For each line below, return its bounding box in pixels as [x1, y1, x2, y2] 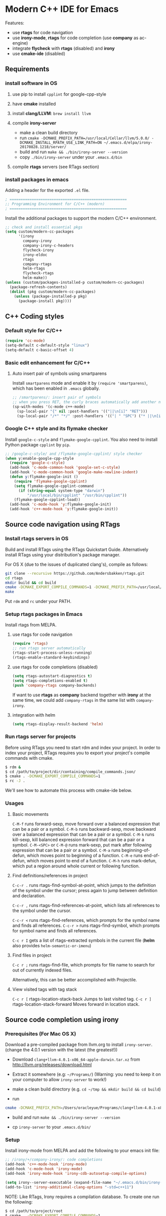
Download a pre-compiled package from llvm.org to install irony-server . [5, 1041, 153, 1047]
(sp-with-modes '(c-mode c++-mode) [12, 404, 86, 409]
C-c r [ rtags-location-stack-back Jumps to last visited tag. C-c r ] [12, 996, 152, 1002]
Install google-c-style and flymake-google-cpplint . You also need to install [5, 436, 158, 442]
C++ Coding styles [5, 312, 64, 320]
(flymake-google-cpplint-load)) [14, 497, 81, 502]
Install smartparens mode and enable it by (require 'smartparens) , [12, 380, 148, 386]
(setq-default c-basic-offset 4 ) [5, 347, 74, 353]
